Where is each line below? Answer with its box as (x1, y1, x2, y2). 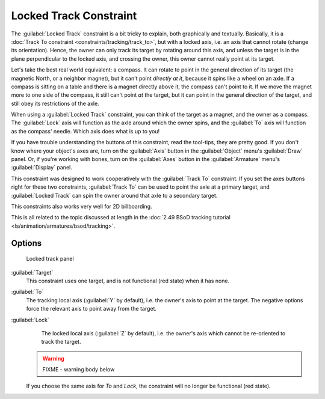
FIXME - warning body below (42, 366, 115, 373)
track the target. (41, 338, 81, 346)
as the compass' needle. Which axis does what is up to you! (11, 127, 160, 135)
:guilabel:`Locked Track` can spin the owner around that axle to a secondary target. (11, 192, 218, 199)
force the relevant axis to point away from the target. (26, 305, 156, 312)
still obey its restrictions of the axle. (11, 100, 99, 107)
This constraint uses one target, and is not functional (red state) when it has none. (26, 277, 230, 284)
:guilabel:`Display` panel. (11, 164, 72, 171)
